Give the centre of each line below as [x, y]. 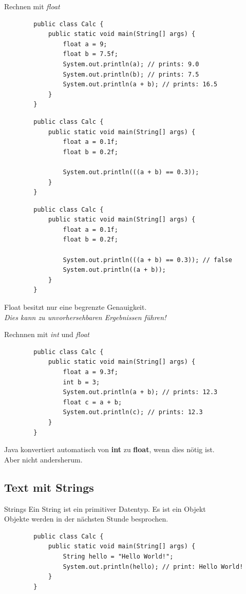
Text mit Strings [49, 487]
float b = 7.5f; [90, 54]
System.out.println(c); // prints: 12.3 [133, 412]
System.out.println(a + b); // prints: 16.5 [140, 85]
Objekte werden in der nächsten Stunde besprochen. [86, 519]
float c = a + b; [92, 402]
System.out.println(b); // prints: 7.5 [131, 74]
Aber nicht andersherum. [43, 459]
